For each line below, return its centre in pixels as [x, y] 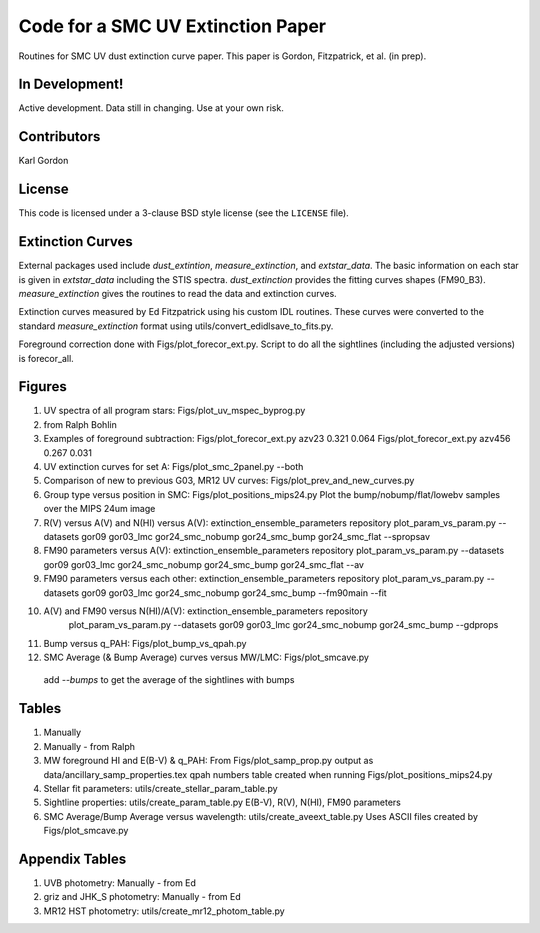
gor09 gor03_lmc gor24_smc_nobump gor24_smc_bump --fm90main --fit [234, 592]
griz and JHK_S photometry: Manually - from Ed [142, 897]
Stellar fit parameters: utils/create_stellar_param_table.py [161, 788]
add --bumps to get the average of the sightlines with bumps [169, 680]
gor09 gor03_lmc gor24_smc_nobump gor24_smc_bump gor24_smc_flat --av [204, 564]
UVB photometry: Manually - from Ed [120, 883]
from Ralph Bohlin [80, 424]
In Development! [71, 84]
